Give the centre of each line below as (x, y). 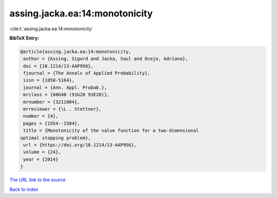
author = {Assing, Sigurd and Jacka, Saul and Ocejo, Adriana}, (106, 59)
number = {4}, (41, 116)
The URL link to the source (38, 180)
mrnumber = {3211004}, (52, 102)
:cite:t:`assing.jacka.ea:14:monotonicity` (51, 29)
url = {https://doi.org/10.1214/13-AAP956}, (80, 145)
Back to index (24, 189)
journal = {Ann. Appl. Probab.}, (65, 87)
